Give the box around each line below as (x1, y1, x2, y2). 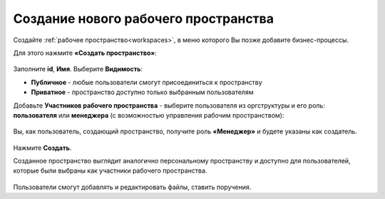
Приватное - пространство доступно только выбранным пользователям (31, 88, 254, 96)
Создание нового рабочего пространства (13, 11, 274, 26)
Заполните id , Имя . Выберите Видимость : (13, 65, 143, 73)
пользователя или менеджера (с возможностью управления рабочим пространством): (13, 111, 284, 119)
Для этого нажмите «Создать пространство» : (13, 49, 157, 57)
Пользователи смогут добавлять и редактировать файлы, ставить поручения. (13, 183, 252, 191)
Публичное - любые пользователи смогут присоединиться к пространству (31, 78, 263, 86)
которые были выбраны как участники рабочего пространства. (13, 166, 207, 175)
